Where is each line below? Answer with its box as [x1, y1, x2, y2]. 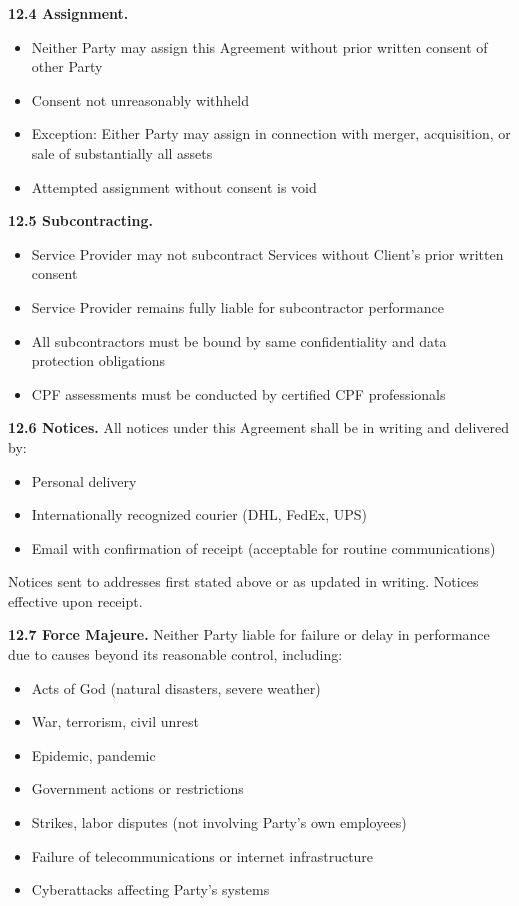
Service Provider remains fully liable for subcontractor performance [31, 296, 444, 317]
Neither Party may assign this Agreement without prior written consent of [31, 36, 488, 57]
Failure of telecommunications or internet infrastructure [31, 845, 374, 866]
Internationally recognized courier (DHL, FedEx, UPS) [31, 504, 368, 525]
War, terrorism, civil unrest [31, 711, 199, 732]
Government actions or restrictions [31, 778, 244, 799]
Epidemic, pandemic [31, 744, 156, 765]
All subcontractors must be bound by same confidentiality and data [31, 330, 447, 351]
